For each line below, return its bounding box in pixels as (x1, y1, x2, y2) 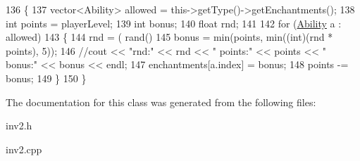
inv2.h (6, 118, 32, 133)
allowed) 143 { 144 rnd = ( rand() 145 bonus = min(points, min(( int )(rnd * (6, 30, 333, 44)
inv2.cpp (6, 141, 42, 156)
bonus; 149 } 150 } (6, 70, 87, 85)
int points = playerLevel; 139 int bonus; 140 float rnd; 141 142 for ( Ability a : (6, 15, 342, 30)
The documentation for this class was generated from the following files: (6, 94, 316, 109)
